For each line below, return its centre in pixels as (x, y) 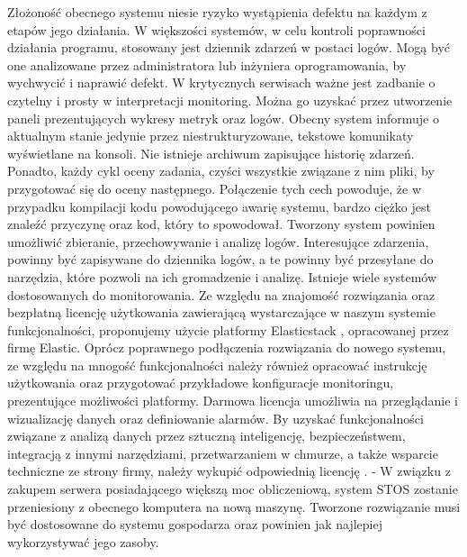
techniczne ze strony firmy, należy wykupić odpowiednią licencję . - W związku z (229, 471)
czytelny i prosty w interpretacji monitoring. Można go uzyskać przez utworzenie (230, 100)
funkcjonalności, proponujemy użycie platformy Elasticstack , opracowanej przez (228, 329)
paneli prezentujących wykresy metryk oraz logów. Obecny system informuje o (223, 118)
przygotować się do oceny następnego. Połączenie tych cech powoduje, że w (215, 188)
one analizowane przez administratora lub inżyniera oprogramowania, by (207, 64)
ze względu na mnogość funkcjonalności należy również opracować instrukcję (217, 365)
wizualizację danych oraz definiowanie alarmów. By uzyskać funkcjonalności (216, 418)
